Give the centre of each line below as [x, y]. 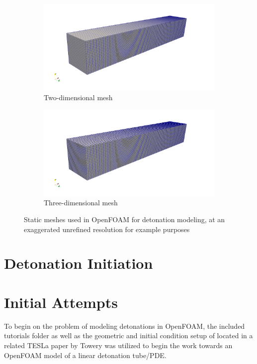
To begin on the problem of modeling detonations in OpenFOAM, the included [125, 326]
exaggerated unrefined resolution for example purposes [107, 229]
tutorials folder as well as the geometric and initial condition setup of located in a [128, 335]
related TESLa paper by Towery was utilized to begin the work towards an [118, 345]
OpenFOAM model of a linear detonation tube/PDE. [85, 355]
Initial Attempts [61, 302]
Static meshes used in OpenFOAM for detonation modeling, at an [125, 219]
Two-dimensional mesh [78, 97]
